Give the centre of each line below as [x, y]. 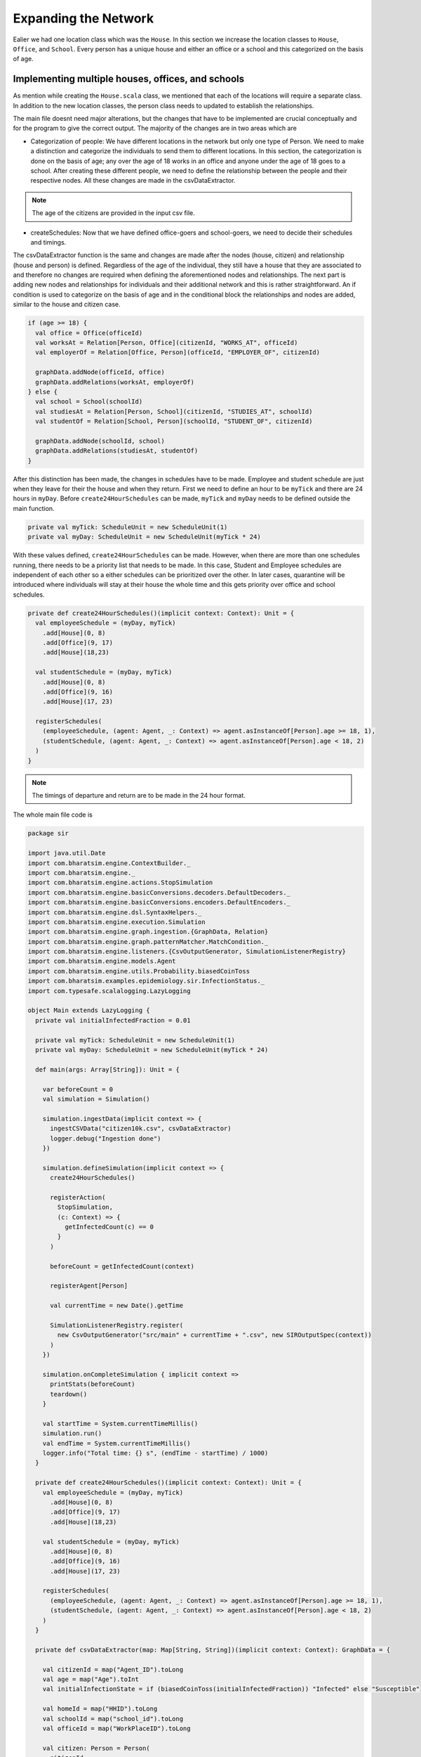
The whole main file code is [53, 815]
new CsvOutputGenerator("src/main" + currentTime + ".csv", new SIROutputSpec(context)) [214, 1335]
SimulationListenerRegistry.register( [117, 1325]
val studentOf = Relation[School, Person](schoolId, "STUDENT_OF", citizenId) [174, 421]
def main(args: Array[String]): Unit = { [108, 1069]
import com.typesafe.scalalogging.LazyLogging [109, 991]
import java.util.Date [67, 853]
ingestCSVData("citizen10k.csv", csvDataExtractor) [141, 1129]
